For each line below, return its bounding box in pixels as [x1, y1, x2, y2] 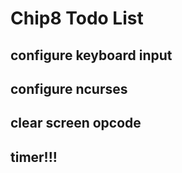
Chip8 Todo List [10, 7, 144, 30]
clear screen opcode [10, 115, 142, 132]
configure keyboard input [10, 47, 173, 64]
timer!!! [10, 148, 58, 166]
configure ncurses [10, 80, 128, 97]
